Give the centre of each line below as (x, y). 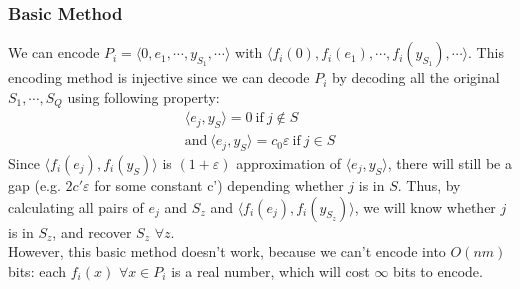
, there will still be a (449, 162)
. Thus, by (429, 184)
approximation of (288, 162)
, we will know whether (425, 206)
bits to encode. (438, 270)
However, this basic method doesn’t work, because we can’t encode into (227, 251)
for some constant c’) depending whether (219, 184)
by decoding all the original (416, 77)
